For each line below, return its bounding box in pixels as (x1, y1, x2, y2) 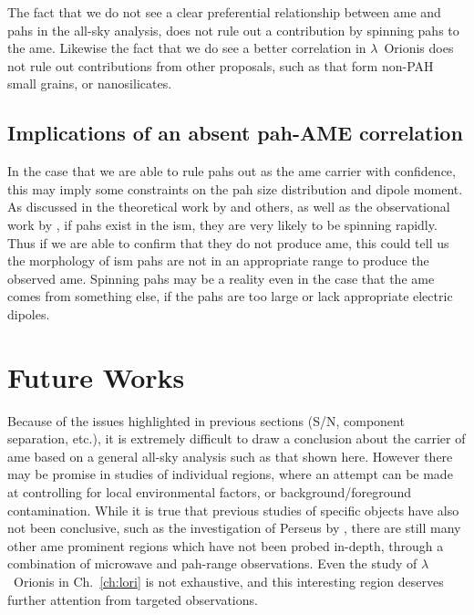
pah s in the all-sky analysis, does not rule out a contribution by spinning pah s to (7, 20, 459, 39)
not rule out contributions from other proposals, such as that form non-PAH (7, 56, 434, 75)
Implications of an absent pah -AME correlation (7, 119, 463, 147)
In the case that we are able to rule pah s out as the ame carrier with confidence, (7, 162, 456, 181)
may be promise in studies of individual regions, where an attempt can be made (7, 464, 453, 484)
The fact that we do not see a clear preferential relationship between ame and (7, 3, 441, 21)
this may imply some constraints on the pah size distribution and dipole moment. (7, 179, 463, 198)
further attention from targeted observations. (7, 589, 258, 609)
